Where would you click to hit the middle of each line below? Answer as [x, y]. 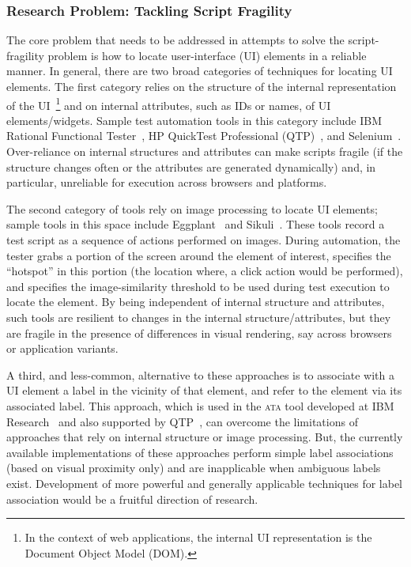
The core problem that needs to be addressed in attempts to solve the [175, 40]
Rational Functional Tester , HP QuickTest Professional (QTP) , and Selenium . [204, 136]
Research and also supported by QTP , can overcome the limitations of [182, 421]
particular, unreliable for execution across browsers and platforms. [167, 182]
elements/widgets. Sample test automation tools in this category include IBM [194, 120]
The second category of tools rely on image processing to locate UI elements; [192, 208]
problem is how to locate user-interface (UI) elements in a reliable [207, 55]
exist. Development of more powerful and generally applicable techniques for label [205, 483]
